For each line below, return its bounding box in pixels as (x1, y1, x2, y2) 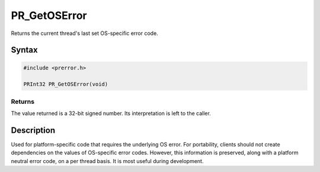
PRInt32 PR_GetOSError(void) (23, 81, 108, 88)
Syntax (11, 45, 38, 55)
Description (11, 125, 56, 135)
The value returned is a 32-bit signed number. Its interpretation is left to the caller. (11, 110, 212, 117)
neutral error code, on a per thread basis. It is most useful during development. (11, 157, 204, 164)
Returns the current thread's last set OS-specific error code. (11, 30, 158, 37)
